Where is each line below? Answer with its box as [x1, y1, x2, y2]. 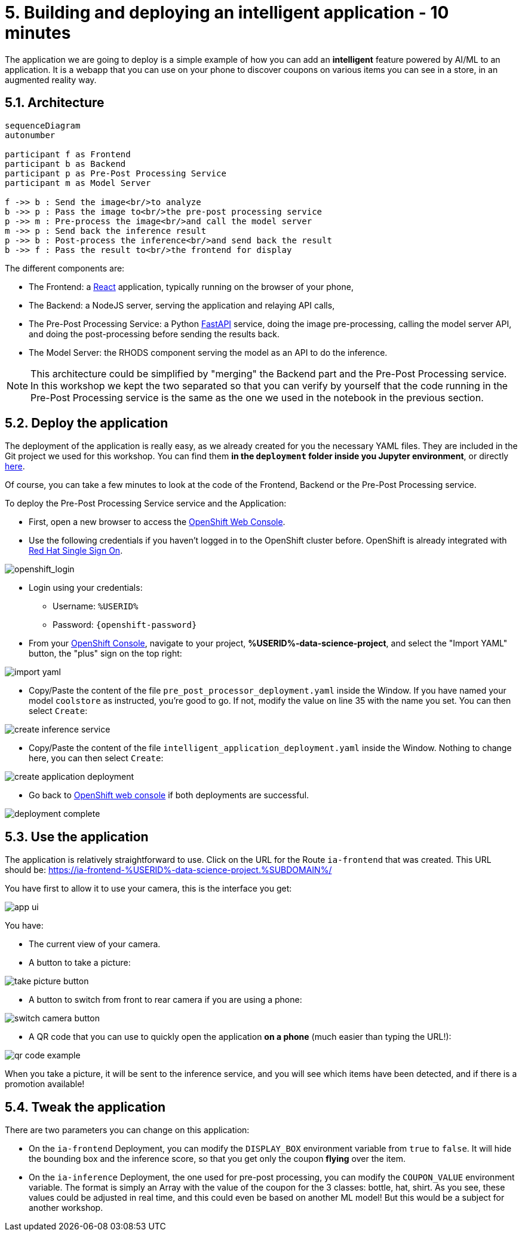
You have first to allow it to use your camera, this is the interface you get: [5, 883, 292, 894]
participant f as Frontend [5, 149, 131, 159]
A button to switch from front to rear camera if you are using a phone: [29, 994, 302, 1005]
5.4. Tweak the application [5, 1099, 166, 1115]
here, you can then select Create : [29, 753, 164, 764]
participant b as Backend [5, 158, 126, 169]
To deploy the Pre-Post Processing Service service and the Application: [5, 498, 287, 509]
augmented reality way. [5, 74, 97, 85]
